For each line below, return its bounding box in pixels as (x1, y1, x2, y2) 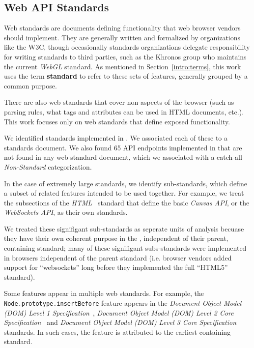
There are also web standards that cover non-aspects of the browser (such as (4, 97, 234, 107)
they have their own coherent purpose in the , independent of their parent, (4, 233, 228, 243)
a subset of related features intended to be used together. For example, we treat (4, 188, 244, 198)
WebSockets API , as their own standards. (4, 207, 128, 217)
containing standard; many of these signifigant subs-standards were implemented (4, 243, 247, 253)
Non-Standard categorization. (4, 161, 92, 172)
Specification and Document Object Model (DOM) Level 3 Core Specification (4, 317, 237, 327)
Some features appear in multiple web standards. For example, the (4, 288, 204, 298)
